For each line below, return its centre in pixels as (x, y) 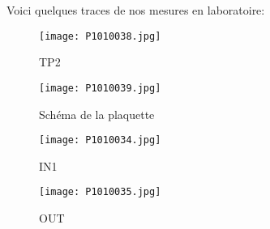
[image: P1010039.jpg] (100, 88)
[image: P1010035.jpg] (100, 192)
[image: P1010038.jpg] (100, 36)
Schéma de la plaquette (97, 114)
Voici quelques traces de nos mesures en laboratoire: (136, 10)
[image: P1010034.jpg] (100, 140)
